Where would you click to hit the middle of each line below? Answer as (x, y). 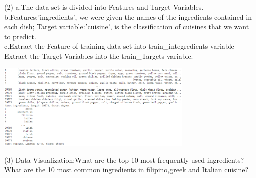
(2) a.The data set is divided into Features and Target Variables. (104, 7)
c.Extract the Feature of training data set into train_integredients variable (119, 46)
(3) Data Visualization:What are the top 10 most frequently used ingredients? (124, 160)
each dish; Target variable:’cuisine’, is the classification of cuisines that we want (127, 26)
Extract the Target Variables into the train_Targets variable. (99, 56)
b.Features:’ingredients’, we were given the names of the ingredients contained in (128, 16)
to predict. (20, 36)
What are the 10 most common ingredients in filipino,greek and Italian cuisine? (126, 170)
